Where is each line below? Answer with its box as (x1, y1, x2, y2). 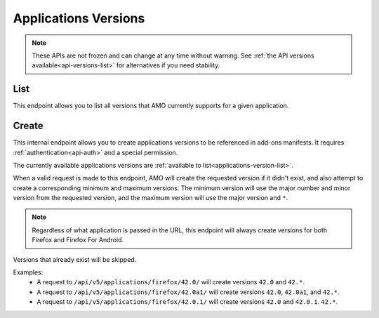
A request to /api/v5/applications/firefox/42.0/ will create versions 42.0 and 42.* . (36, 278, 305, 286)
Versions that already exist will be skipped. (13, 255, 137, 263)
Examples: (13, 268, 44, 277)
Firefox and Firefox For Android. (32, 236, 124, 244)
